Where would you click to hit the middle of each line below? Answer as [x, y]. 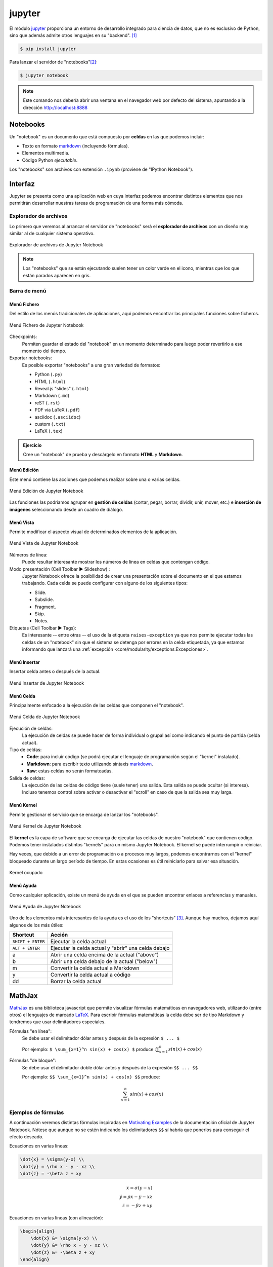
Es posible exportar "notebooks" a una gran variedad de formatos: [91, 365]
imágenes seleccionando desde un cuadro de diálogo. [66, 509]
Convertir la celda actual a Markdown [95, 968]
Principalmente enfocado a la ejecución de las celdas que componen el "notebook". [97, 705]
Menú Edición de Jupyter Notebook [46, 491]
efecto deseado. [27, 1136]
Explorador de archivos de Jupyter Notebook [56, 245]
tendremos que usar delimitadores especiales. [58, 1022]
